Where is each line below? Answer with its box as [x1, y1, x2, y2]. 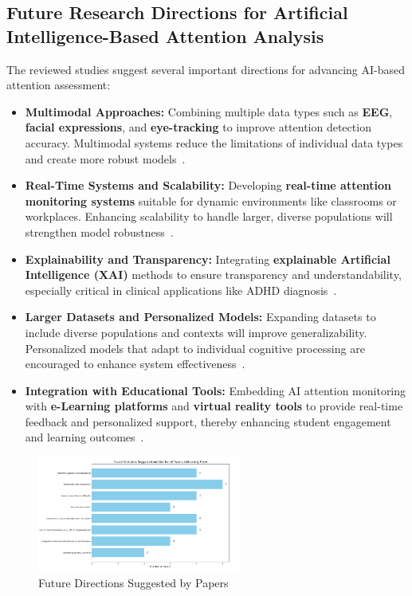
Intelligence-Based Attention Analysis [6, 23, 324, 48]
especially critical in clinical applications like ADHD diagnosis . [25, 281, 337, 298]
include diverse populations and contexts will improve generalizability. [25, 323, 367, 340]
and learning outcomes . [25, 429, 144, 445]
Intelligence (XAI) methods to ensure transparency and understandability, [25, 266, 402, 283]
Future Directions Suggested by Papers [38, 574, 229, 591]
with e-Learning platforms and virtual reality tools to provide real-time [25, 398, 403, 414]
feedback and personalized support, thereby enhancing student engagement [25, 413, 391, 429]
